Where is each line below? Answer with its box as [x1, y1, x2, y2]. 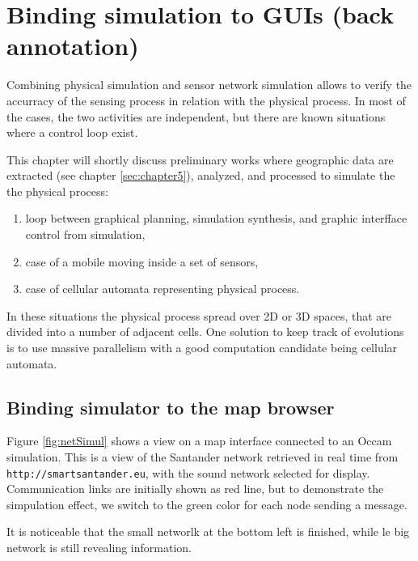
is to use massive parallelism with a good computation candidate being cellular [6, 339, 398, 356]
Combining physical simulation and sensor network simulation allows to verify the [6, 76, 412, 93]
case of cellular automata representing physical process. [25, 280, 300, 297]
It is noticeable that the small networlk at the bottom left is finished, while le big [6, 523, 410, 540]
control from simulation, [25, 226, 146, 243]
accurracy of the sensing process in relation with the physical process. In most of [6, 91, 406, 108]
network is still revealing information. [6, 539, 192, 556]
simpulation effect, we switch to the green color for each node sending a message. [6, 495, 407, 512]
